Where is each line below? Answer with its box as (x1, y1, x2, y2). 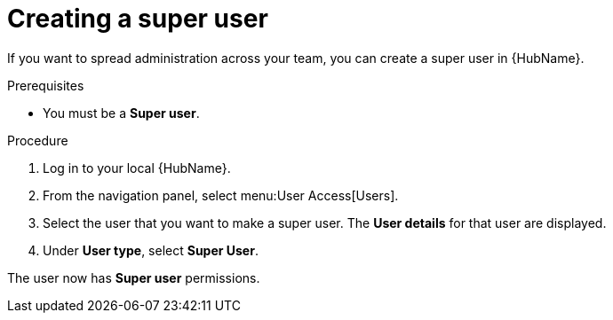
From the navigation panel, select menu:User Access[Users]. (43, 187, 399, 203)
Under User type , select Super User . (43, 242, 259, 258)
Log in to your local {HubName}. (43, 160, 231, 176)
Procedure (7, 132, 68, 148)
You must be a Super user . (43, 105, 200, 121)
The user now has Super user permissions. (7, 269, 260, 285)
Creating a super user (7, 4, 268, 34)
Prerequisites (7, 77, 84, 93)
